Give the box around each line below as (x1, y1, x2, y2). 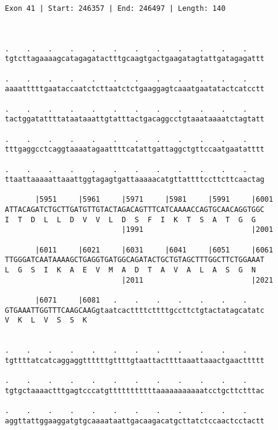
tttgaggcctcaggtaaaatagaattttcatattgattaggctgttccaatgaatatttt (5, 145, 265, 154)
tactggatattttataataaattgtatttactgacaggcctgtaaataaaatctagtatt (5, 115, 265, 124)
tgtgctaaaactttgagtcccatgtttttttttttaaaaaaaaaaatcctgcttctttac (5, 386, 265, 395)
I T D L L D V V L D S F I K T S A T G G (5, 215, 256, 224)
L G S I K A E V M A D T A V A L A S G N (5, 266, 256, 275)
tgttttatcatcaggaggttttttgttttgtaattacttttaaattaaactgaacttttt (5, 356, 265, 365)
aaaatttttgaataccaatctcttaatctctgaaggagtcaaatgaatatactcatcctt (5, 85, 265, 94)
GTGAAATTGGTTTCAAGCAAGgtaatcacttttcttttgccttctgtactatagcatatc (5, 306, 265, 315)
